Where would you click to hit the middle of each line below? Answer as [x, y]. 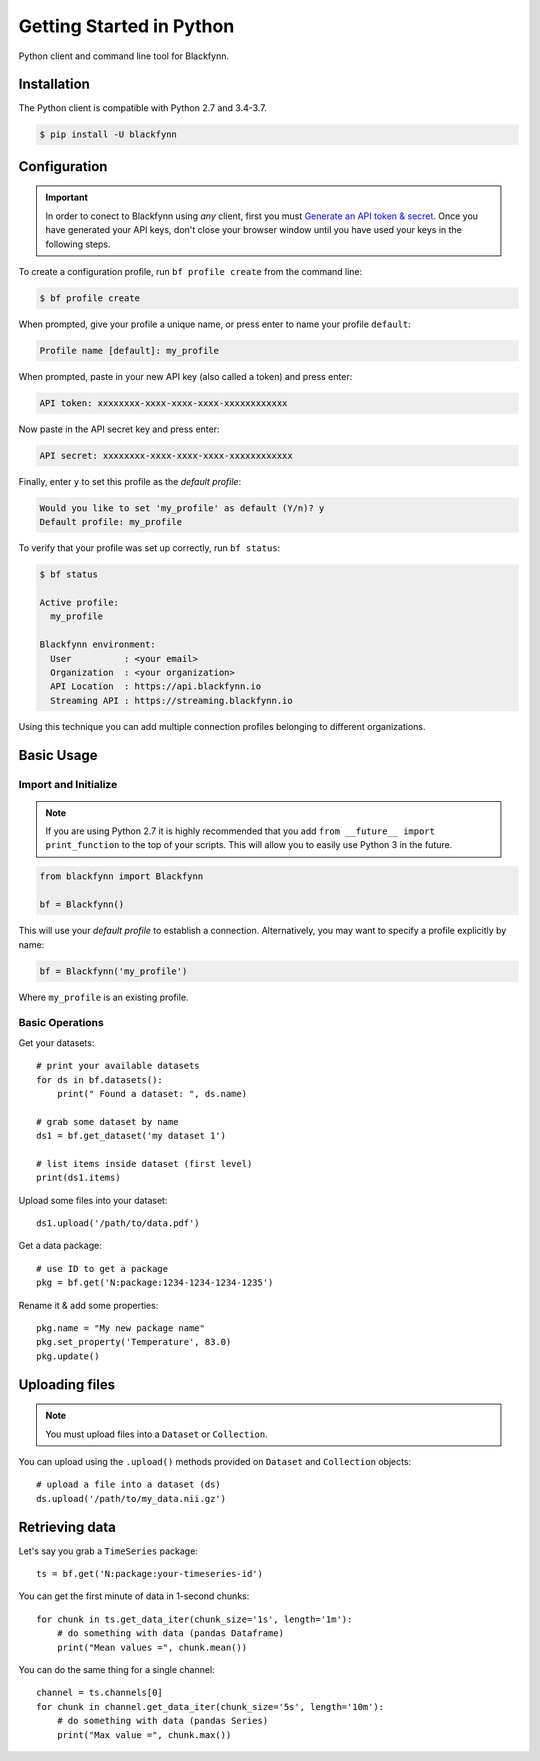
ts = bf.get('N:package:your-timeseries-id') [150, 1574]
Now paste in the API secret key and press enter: [119, 429]
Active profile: [79, 602]
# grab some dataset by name [107, 1121]
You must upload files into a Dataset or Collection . [157, 1434]
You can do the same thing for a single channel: [116, 1669]
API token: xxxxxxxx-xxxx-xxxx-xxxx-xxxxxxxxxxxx [163, 403]
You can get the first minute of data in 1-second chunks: [134, 1596]
